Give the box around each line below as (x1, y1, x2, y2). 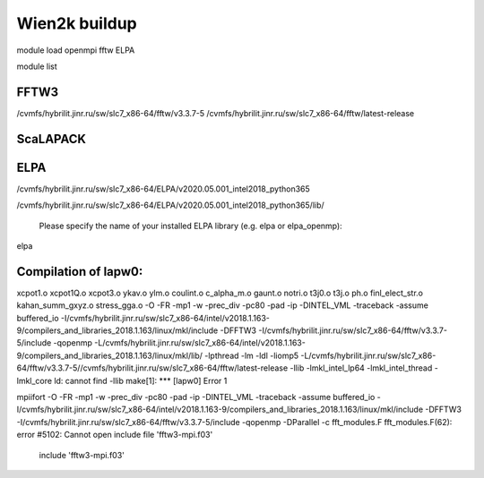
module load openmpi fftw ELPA (16, 45, 135, 55)
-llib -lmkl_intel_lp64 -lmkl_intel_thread (290, 363, 433, 373)
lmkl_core (16, 375, 53, 386)
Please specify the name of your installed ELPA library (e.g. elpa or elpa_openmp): (39, 220, 342, 231)
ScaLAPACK (16, 131, 87, 147)
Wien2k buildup (16, 13, 138, 33)
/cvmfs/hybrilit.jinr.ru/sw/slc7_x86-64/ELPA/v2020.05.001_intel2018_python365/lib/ (16, 200, 324, 210)
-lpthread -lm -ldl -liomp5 (204, 350, 299, 361)
